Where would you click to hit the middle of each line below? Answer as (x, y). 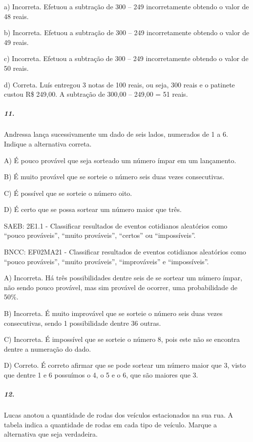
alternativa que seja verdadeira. (51, 434)
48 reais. (16, 16)
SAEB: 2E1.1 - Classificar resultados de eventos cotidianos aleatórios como (116, 225)
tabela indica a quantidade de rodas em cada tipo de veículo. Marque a (111, 424)
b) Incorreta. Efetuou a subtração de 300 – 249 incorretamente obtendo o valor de (127, 32)
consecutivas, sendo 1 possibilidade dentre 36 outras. (83, 323)
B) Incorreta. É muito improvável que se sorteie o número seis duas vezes (113, 313)
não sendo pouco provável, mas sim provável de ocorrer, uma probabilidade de (121, 287)
